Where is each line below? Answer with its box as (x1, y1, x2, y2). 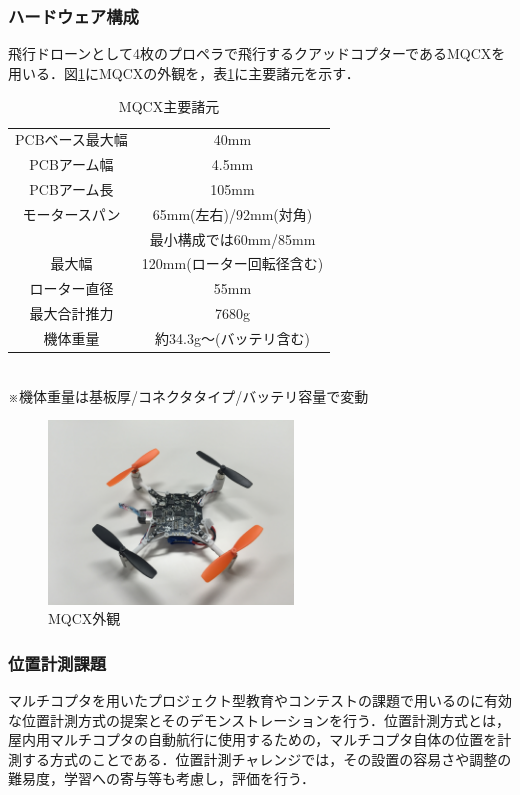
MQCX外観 (48, 608, 121, 629)
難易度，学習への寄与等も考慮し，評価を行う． (8, 768, 315, 789)
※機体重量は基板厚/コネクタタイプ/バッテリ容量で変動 (8, 385, 369, 406)
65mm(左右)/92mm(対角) (152, 203, 313, 224)
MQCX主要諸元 (118, 96, 220, 117)
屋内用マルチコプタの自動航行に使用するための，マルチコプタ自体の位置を (8, 729, 498, 750)
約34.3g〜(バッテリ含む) (155, 328, 310, 348)
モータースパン (22, 203, 121, 224)
